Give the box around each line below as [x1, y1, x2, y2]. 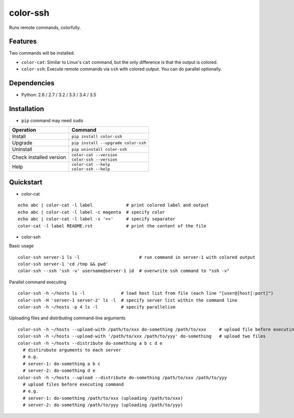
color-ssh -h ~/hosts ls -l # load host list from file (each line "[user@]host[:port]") [18, 290, 274, 296]
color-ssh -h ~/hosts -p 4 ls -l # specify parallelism [18, 305, 176, 310]
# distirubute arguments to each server [23, 347, 122, 353]
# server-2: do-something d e [23, 368, 96, 373]
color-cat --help [71, 162, 110, 167]
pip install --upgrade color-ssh [71, 140, 147, 145]
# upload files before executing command [23, 381, 124, 387]
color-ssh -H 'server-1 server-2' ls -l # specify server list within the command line [18, 297, 238, 303]
